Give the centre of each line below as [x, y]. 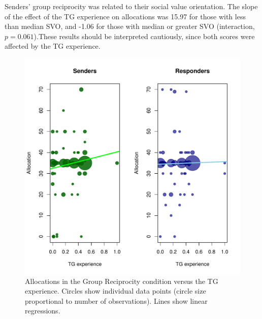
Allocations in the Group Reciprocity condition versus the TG [122, 281]
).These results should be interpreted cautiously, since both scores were [144, 36]
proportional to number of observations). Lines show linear [116, 300]
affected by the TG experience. [53, 46]
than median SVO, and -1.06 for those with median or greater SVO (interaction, [130, 26]
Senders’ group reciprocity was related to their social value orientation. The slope [131, 6]
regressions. [43, 311]
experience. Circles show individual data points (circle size [116, 291]
